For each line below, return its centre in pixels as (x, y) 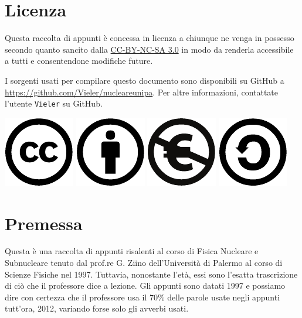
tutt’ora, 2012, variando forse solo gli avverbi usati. (97, 308)
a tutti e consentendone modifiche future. (79, 61)
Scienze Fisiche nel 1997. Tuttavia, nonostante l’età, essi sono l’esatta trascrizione (151, 274)
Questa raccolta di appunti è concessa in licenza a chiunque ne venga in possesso (150, 38)
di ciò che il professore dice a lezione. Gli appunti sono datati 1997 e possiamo (145, 285)
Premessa (44, 223)
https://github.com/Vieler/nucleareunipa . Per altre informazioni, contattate (142, 92)
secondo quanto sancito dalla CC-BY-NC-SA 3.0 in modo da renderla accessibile (149, 49)
